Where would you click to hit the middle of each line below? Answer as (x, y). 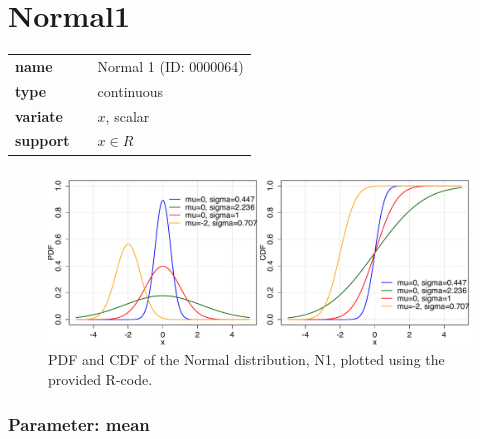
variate (39, 115)
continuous (130, 90)
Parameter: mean (79, 423)
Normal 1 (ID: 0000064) (170, 65)
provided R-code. (100, 379)
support (42, 140)
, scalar (127, 115)
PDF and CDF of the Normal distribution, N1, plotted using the (246, 359)
